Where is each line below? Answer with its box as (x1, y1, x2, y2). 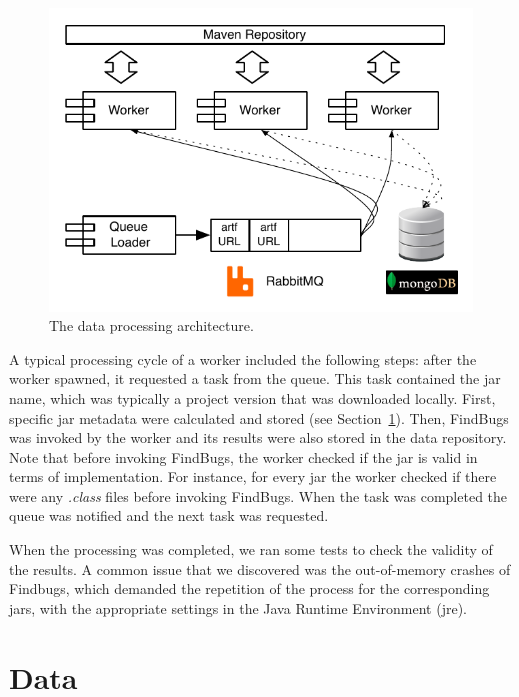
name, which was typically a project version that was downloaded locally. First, (9, 387, 496, 408)
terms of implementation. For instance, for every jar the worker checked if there (9, 466, 497, 487)
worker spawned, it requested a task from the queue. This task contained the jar (9, 368, 501, 389)
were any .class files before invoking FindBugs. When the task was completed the (9, 485, 508, 506)
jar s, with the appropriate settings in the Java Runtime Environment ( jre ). (9, 597, 468, 618)
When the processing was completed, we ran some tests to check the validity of (9, 539, 493, 560)
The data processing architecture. (49, 315, 254, 336)
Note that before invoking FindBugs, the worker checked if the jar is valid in (9, 446, 478, 467)
